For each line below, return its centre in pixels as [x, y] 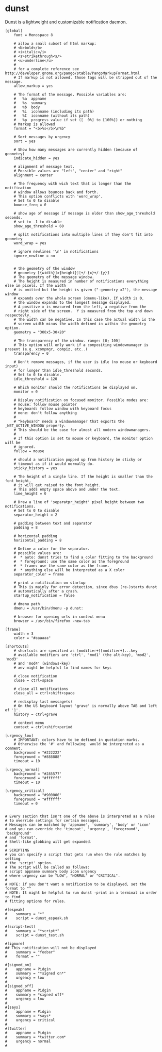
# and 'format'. [21, 838]
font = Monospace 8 [33, 35]
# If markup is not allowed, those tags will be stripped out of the [86, 77]
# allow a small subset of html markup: [55, 43]
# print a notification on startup [50, 583]
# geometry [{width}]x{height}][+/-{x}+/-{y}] [62, 273]
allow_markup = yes [33, 86]
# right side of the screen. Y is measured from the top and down [83, 311]
